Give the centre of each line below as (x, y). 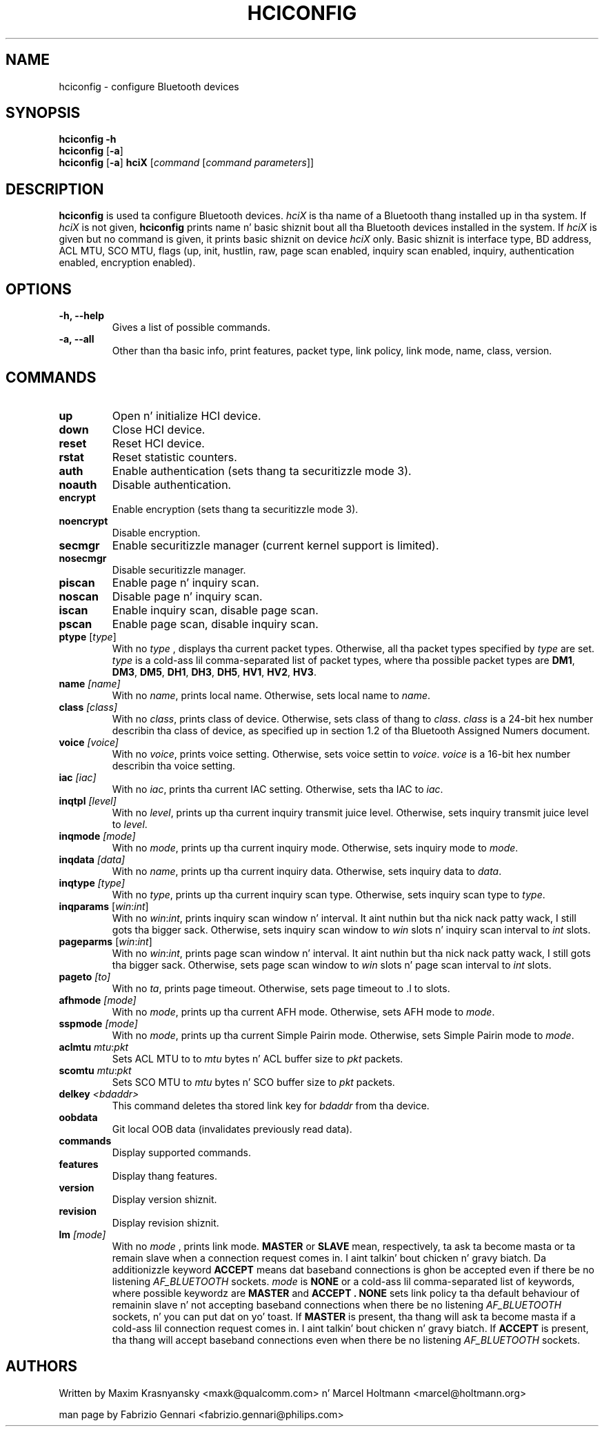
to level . (130, 824)
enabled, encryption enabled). (127, 263)
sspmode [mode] (98, 1023)
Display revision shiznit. (165, 1222)
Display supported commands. (181, 1152)
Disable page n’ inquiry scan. (187, 596)
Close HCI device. (159, 429)
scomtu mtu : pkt (95, 1070)
